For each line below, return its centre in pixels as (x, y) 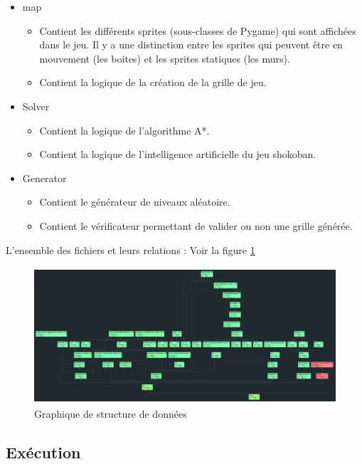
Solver (36, 106)
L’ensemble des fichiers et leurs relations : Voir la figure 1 (131, 249)
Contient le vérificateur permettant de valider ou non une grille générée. (196, 225)
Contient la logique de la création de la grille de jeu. (153, 82)
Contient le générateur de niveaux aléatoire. (135, 202)
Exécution (43, 452)
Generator (44, 178)
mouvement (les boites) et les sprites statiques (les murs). (165, 58)
